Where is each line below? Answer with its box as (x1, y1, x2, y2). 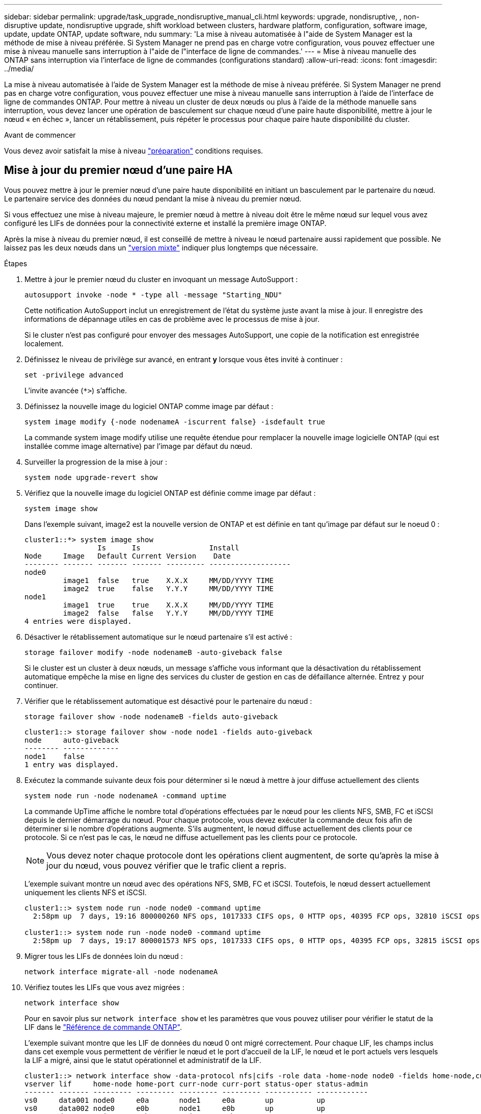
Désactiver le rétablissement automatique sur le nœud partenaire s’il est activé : (24, 632, 292, 641)
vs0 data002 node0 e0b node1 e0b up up (24, 1104, 326, 1112)
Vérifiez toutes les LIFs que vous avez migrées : (24, 982, 184, 992)
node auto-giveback (24, 736, 119, 744)
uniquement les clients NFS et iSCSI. (24, 888, 147, 897)
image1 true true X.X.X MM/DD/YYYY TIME (63, 600, 274, 609)
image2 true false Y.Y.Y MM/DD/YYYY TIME (63, 584, 274, 593)
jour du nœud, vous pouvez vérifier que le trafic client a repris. (46, 860, 286, 871)
